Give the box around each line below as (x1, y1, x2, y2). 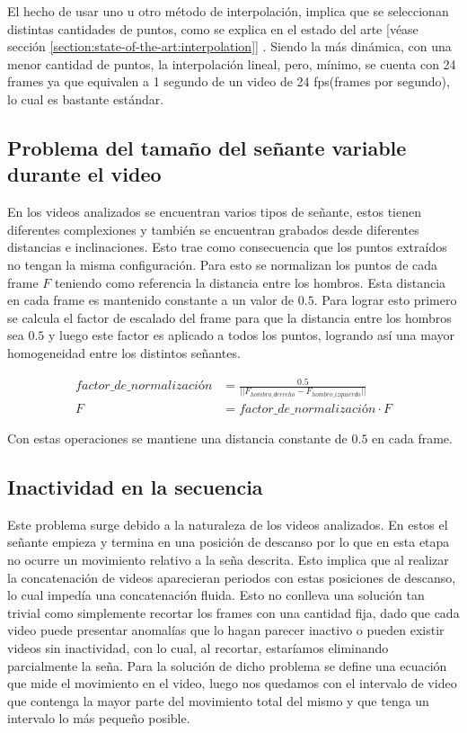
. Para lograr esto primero (313, 291, 457, 309)
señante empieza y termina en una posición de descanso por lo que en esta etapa (7, 532, 450, 551)
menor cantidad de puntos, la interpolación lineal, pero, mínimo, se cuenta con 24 (7, 54, 456, 73)
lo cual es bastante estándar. (7, 89, 164, 108)
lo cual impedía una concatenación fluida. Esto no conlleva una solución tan (7, 586, 425, 604)
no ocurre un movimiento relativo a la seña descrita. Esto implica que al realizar (7, 550, 449, 568)
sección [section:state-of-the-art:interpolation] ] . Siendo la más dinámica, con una (7, 37, 452, 56)
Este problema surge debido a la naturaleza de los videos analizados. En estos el (7, 514, 448, 533)
